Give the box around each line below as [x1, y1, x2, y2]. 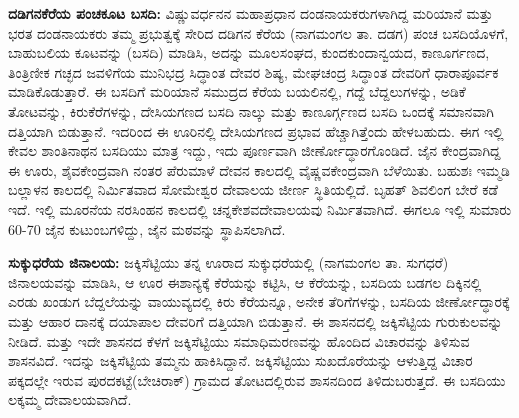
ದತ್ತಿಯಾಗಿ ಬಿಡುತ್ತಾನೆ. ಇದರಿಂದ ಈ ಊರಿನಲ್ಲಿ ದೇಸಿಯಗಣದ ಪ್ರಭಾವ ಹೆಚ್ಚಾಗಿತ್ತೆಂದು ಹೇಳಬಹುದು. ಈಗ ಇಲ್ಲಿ [8, 120, 504, 141]
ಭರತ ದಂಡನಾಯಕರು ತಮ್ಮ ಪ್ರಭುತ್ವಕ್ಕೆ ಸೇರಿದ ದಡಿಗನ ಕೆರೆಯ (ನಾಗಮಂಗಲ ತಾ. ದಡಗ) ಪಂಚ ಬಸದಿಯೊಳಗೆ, [8, 22, 509, 43]
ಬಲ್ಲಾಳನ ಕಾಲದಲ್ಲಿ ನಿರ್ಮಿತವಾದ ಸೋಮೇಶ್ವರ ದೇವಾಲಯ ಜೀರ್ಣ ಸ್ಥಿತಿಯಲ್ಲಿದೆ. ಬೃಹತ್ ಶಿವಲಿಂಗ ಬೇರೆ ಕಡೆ [8, 179, 498, 200]
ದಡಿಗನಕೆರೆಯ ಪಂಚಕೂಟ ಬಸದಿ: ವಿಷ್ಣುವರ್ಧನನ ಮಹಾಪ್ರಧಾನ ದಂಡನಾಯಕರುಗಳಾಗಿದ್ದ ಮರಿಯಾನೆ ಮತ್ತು [8, 3, 493, 23]
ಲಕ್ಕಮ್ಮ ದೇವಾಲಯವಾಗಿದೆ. [8, 389, 132, 410]
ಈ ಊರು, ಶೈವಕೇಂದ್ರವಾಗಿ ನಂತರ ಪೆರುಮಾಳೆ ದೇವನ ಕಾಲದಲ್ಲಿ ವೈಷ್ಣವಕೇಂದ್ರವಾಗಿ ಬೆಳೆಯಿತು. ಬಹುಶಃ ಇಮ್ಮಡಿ [8, 159, 510, 180]
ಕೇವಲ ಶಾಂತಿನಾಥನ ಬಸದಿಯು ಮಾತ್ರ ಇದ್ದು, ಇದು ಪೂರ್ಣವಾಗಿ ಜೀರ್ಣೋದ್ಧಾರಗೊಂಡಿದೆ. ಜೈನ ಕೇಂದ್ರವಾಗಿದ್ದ [8, 140, 501, 161]
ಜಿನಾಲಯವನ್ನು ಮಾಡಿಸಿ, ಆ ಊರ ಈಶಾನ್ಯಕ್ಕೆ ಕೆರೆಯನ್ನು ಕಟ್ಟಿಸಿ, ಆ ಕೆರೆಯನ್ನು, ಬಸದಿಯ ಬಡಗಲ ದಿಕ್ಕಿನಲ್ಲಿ [8, 271, 482, 292]
